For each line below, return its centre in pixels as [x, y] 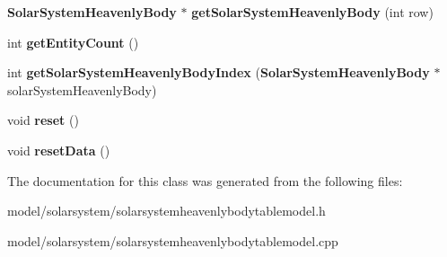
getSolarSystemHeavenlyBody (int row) [312, 12]
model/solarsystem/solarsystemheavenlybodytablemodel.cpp [173, 240]
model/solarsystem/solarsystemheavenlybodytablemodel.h [167, 211]
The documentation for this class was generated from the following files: [205, 180]
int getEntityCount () [73, 42]
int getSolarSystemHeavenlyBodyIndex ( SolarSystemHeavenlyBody [219, 72]
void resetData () [59, 150]
